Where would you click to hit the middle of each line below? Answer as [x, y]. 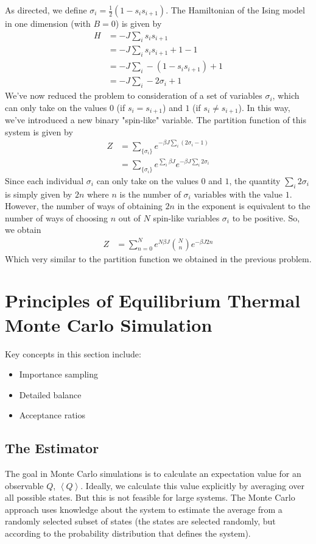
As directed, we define [46, 10]
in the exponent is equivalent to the [244, 206]
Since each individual [44, 180]
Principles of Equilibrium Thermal [153, 300]
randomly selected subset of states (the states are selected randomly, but [140, 521]
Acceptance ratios [52, 415]
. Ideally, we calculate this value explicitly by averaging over [192, 485]
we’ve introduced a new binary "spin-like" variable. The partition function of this [156, 120]
